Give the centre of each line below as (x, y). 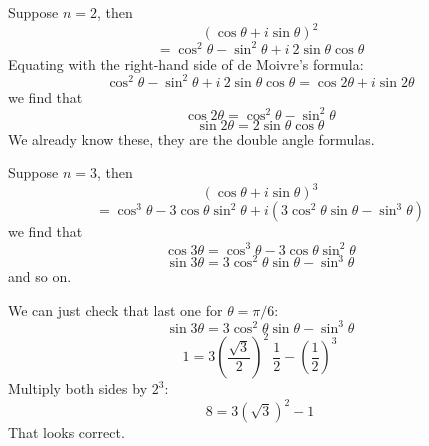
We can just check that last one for (115, 309)
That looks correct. (66, 432)
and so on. (40, 276)
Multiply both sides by (78, 388)
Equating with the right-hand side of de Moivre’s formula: (186, 63)
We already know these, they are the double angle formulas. (191, 138)
